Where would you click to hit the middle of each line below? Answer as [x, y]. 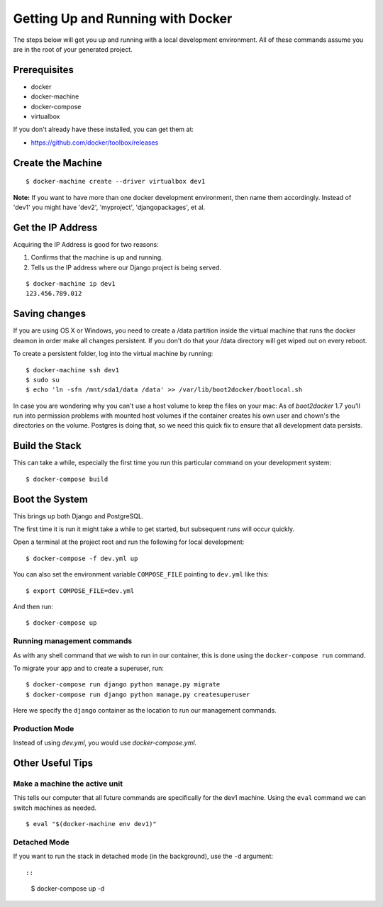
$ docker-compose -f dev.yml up [82, 558]
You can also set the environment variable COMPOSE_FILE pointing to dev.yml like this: [141, 574]
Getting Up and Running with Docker [123, 18]
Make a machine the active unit [68, 784]
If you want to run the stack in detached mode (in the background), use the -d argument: [143, 856]
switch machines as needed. [55, 808]
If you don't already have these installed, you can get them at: [104, 129]
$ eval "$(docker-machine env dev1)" [91, 824]
